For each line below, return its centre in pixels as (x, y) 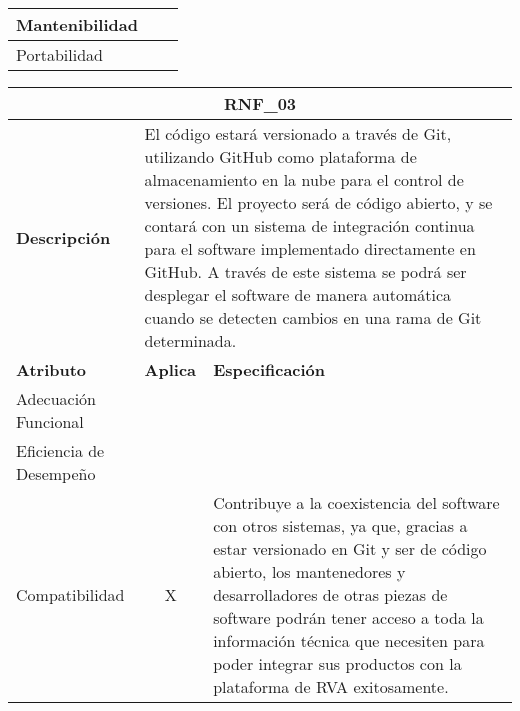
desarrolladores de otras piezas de (330, 594)
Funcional (50, 421)
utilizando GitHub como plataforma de (280, 156)
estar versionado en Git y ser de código (350, 548)
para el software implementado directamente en (310, 248)
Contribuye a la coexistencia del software (356, 502)
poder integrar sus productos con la (337, 663)
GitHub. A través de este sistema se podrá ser (305, 271)
